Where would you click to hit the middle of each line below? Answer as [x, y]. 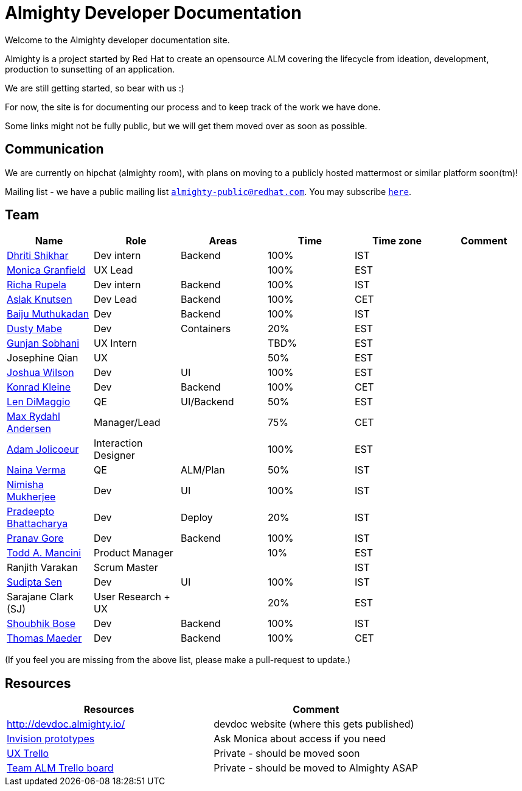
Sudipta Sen [35, 582]
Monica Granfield [46, 270]
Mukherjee [31, 497]
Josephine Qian [43, 358]
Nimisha [25, 485]
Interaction [118, 443]
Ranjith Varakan [43, 568]
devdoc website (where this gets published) [314, 724]
